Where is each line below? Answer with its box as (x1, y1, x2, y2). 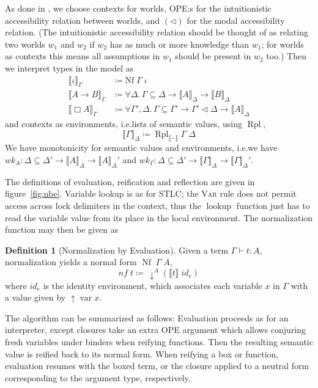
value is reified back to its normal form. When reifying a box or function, (5, 347, 279, 360)
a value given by (5, 291, 66, 304)
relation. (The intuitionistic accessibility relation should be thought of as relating (5, 26, 308, 38)
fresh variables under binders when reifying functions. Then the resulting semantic (5, 335, 313, 348)
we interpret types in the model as (5, 61, 134, 74)
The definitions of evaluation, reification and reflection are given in (5, 175, 255, 188)
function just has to (236, 199, 310, 212)
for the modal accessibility (187, 13, 285, 26)
